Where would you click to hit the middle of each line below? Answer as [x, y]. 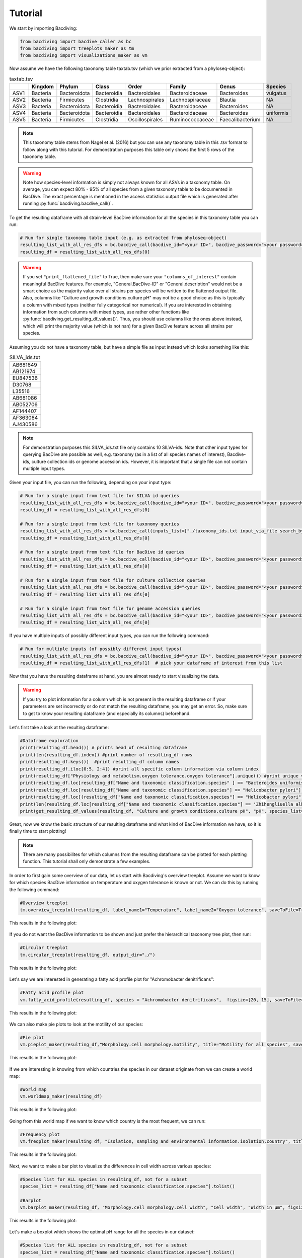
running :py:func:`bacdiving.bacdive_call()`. [68, 203]
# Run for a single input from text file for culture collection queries [113, 580]
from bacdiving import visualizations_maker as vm [84, 56]
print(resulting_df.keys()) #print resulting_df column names [100, 762]
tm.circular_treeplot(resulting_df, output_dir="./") [88, 955]
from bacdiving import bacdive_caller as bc [76, 41]
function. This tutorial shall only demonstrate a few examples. [87, 861]
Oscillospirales [145, 120]
